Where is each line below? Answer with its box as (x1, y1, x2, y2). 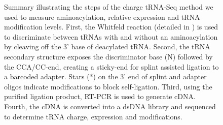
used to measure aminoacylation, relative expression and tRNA (4, 11, 200, 22)
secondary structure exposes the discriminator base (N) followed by (4, 51, 213, 61)
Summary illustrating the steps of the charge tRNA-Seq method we (4, 2, 213, 12)
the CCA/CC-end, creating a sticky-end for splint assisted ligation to (4, 61, 219, 72)
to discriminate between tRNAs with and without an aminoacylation (4, 31, 218, 42)
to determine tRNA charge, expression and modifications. (4, 111, 182, 121)
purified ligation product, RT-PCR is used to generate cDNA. (4, 91, 196, 102)
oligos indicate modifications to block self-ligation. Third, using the (4, 81, 212, 91)
